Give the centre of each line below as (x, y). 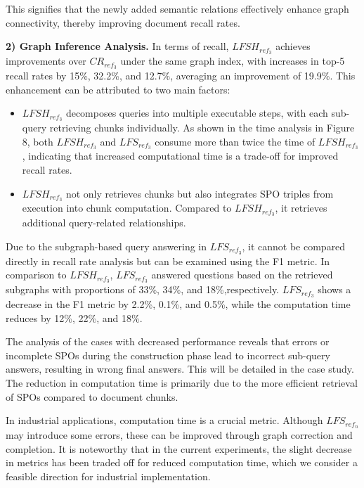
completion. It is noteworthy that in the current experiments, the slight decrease (179, 448)
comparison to (36, 275)
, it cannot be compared (294, 246)
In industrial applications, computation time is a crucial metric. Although (164, 420)
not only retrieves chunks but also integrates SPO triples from (200, 193)
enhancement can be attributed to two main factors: (118, 89)
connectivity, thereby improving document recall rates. (123, 22)
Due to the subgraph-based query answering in (106, 246)
